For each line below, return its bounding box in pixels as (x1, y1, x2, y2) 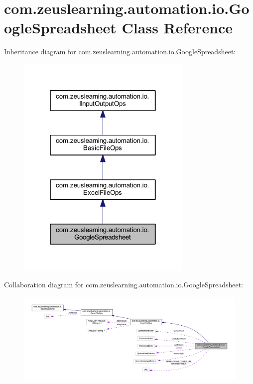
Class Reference (122, 17, 233, 38)
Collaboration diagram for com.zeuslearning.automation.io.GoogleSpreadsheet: (4, 279, 244, 290)
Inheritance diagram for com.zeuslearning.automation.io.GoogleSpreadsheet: (4, 46, 236, 57)
